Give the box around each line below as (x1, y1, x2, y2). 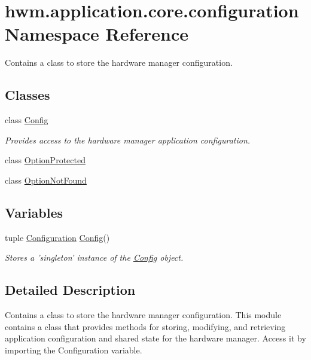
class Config (5, 114, 48, 126)
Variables (5, 203, 63, 221)
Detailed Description (5, 280, 136, 299)
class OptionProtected (5, 154, 86, 166)
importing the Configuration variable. (5, 343, 142, 356)
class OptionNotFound (5, 173, 87, 186)
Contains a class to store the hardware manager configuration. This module (5, 309, 282, 321)
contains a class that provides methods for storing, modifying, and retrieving (5, 320, 286, 332)
